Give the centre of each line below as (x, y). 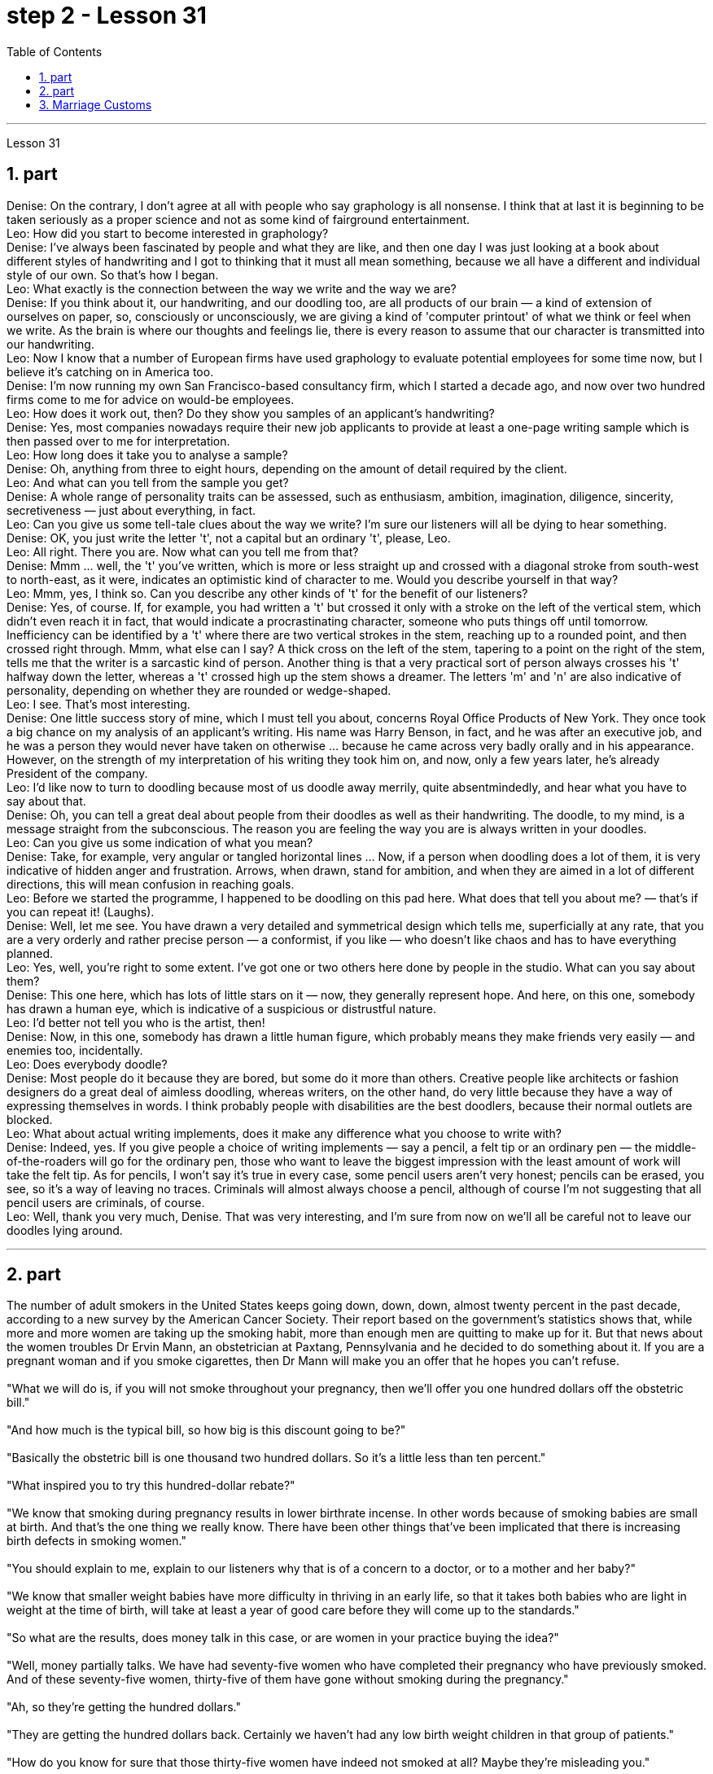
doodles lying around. (65, 1230)
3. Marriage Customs (96, 104)
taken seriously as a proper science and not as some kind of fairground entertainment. (238, 219)
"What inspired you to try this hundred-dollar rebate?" (151, 1486)
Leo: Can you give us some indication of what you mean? (160, 842)
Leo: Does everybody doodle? (87, 1064)
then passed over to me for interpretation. (118, 441)
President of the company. (77, 773)
